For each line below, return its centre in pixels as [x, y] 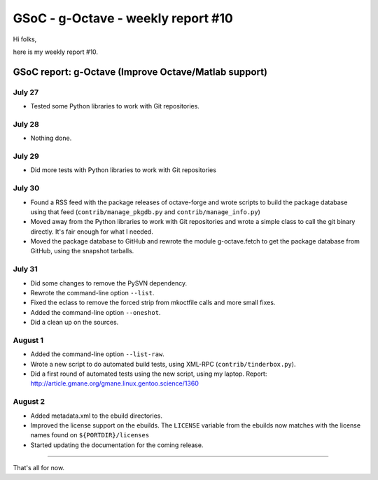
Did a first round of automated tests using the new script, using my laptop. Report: [149, 374]
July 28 [26, 124]
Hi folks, [25, 39]
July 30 [26, 188]
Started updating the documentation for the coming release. [117, 445]
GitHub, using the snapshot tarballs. [82, 251]
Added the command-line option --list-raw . [97, 354]
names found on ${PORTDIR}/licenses [90, 435]
